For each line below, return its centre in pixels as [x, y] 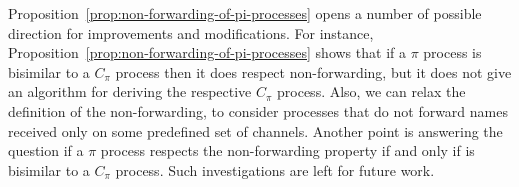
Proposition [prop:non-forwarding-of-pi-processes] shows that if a [207, 52]
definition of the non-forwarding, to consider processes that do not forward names [258, 110]
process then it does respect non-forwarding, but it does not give [313, 71]
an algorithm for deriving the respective [130, 91]
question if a [46, 150]
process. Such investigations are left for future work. [275, 169]
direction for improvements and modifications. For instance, [191, 32]
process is [452, 52]
